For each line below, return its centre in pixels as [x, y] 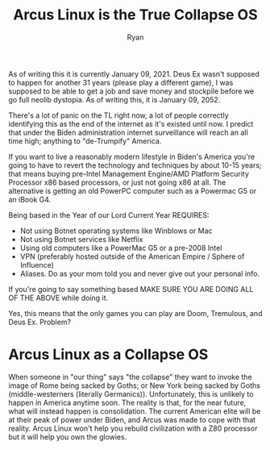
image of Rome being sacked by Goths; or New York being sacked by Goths [134, 385]
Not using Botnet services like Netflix [81, 239]
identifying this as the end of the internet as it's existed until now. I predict [131, 123]
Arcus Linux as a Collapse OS [108, 354]
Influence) [37, 265]
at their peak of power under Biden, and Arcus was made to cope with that [132, 419]
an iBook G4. [30, 199]
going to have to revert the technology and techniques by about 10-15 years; [135, 165]
